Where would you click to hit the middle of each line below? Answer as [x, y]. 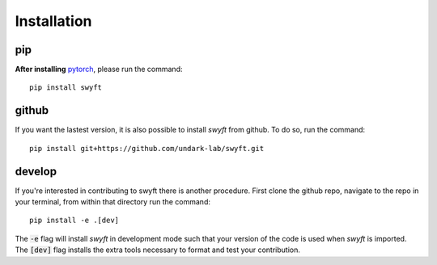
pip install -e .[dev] [74, 221]
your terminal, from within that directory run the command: [112, 202]
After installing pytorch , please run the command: [99, 69]
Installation [53, 21]
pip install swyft [66, 88]
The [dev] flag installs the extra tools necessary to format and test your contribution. [158, 250]
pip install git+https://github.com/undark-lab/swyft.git [147, 148]
